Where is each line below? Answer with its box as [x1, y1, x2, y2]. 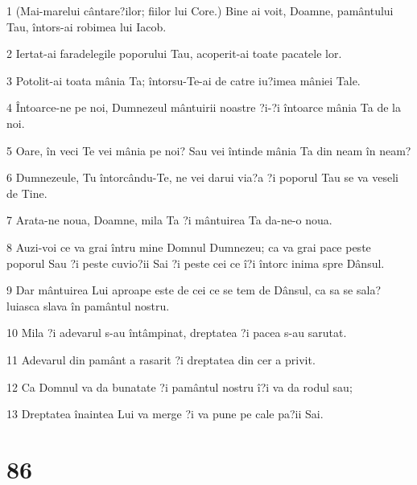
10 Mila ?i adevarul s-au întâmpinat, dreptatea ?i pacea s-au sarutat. [6, 324, 347, 341]
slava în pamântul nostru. [43, 297, 170, 314]
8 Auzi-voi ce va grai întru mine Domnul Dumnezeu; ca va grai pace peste [6, 238, 371, 255]
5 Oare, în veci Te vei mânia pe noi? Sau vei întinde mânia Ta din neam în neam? [6, 142, 411, 158]
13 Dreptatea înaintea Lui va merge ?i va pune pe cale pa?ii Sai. [6, 405, 324, 422]
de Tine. [6, 184, 47, 201]
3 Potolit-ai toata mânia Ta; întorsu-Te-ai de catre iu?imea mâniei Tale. [6, 72, 361, 88]
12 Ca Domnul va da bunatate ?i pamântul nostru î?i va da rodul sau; [6, 378, 353, 395]
